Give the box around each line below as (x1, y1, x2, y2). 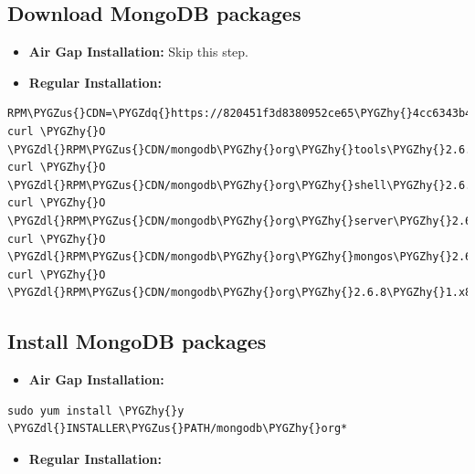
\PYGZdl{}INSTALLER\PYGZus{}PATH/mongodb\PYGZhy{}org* (7, 422, 348, 436)
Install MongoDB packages (7, 327, 267, 355)
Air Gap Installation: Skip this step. (28, 42, 248, 61)
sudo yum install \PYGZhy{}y (7, 404, 185, 417)
